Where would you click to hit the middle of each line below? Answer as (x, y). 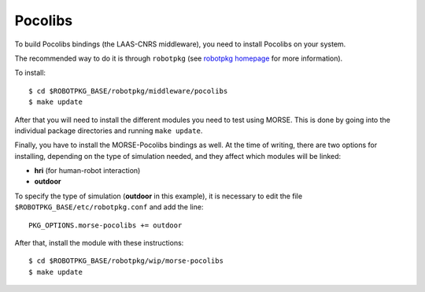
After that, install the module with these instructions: (99, 243)
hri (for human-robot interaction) (87, 171)
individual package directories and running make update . (109, 131)
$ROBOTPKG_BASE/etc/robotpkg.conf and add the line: (109, 207)
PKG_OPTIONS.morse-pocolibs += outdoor (105, 225)
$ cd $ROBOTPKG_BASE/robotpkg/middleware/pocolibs (128, 91)
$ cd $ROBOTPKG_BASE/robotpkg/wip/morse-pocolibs (126, 261)
